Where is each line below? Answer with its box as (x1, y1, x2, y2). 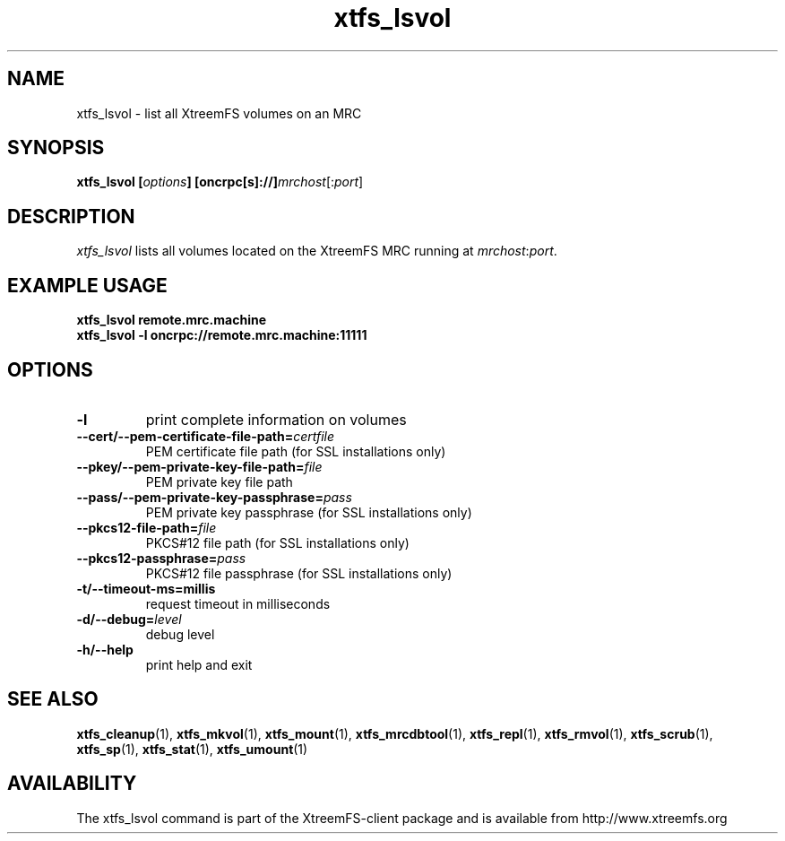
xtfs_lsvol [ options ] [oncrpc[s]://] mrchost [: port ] (76, 174, 364, 190)
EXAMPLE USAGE (7, 273, 168, 297)
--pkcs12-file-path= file (76, 519, 217, 535)
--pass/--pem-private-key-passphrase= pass (76, 489, 352, 505)
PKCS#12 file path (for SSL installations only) (145, 534, 410, 551)
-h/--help (76, 641, 134, 657)
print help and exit (145, 656, 253, 672)
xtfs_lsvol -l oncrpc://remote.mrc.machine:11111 (76, 327, 367, 343)
